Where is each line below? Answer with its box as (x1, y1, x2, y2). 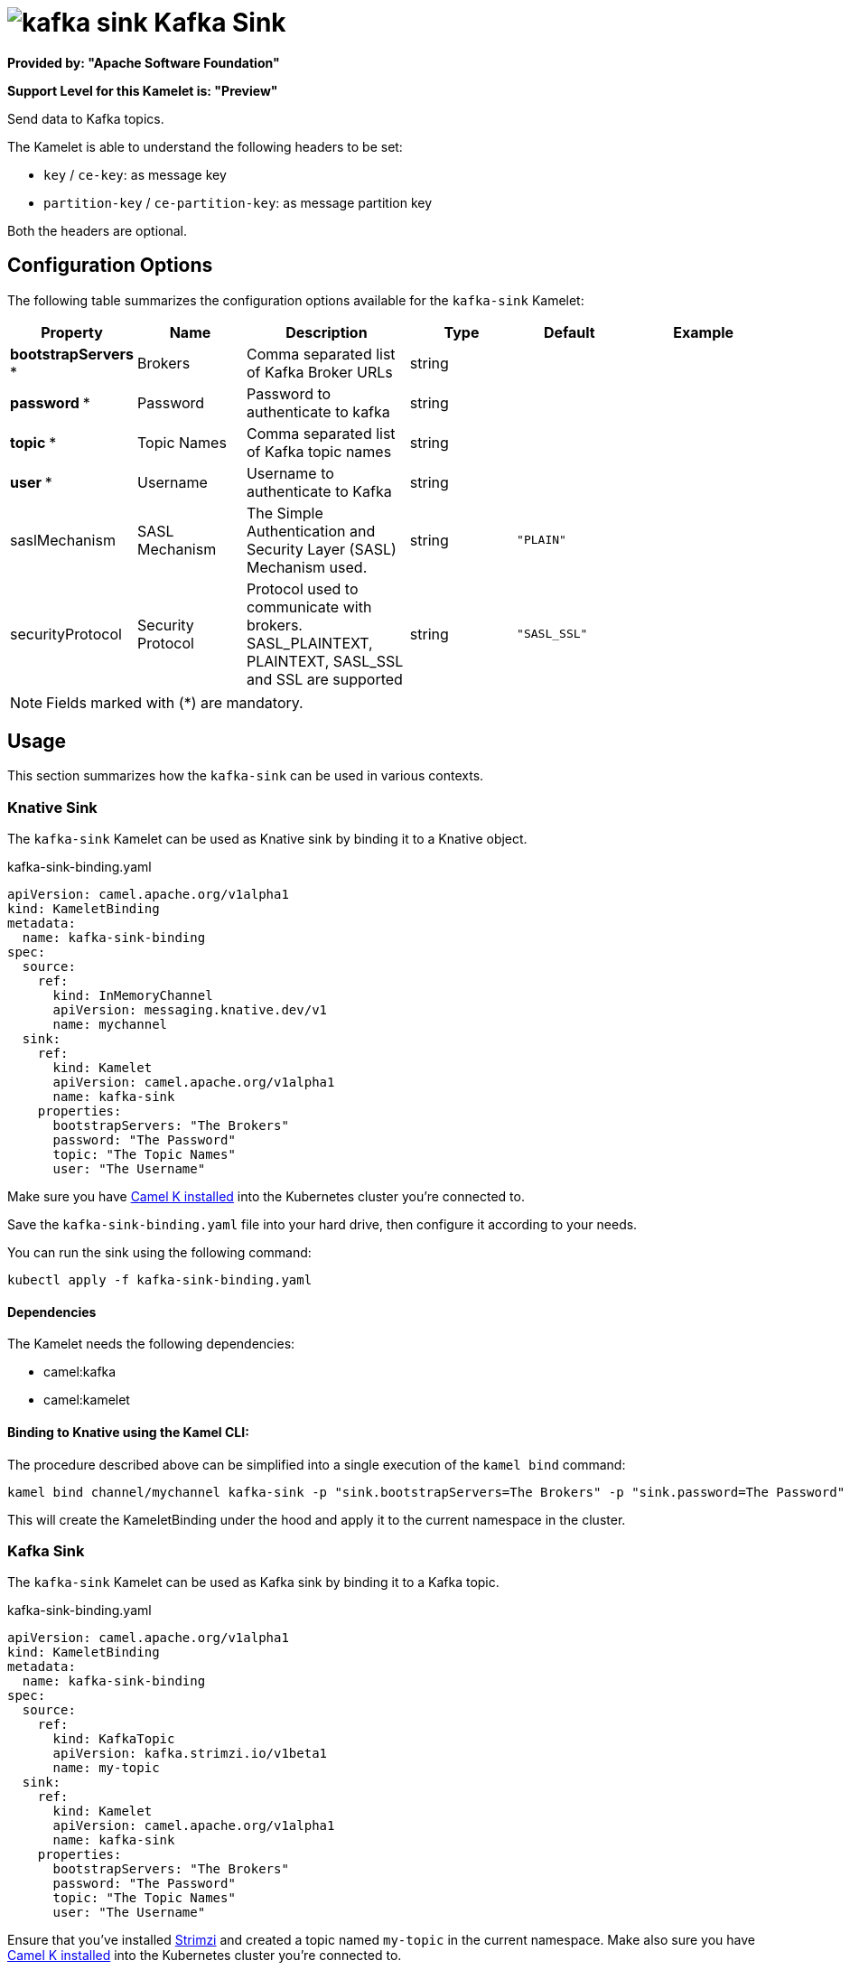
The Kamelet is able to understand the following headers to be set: (7, 138, 403, 154)
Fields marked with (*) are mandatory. (46, 693, 304, 712)
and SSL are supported (246, 669, 403, 688)
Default (543, 322, 595, 341)
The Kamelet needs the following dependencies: (7, 1336, 295, 1352)
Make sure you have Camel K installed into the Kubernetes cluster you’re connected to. (7, 1189, 525, 1205)
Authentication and (246, 521, 376, 540)
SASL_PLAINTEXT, (246, 633, 373, 652)
